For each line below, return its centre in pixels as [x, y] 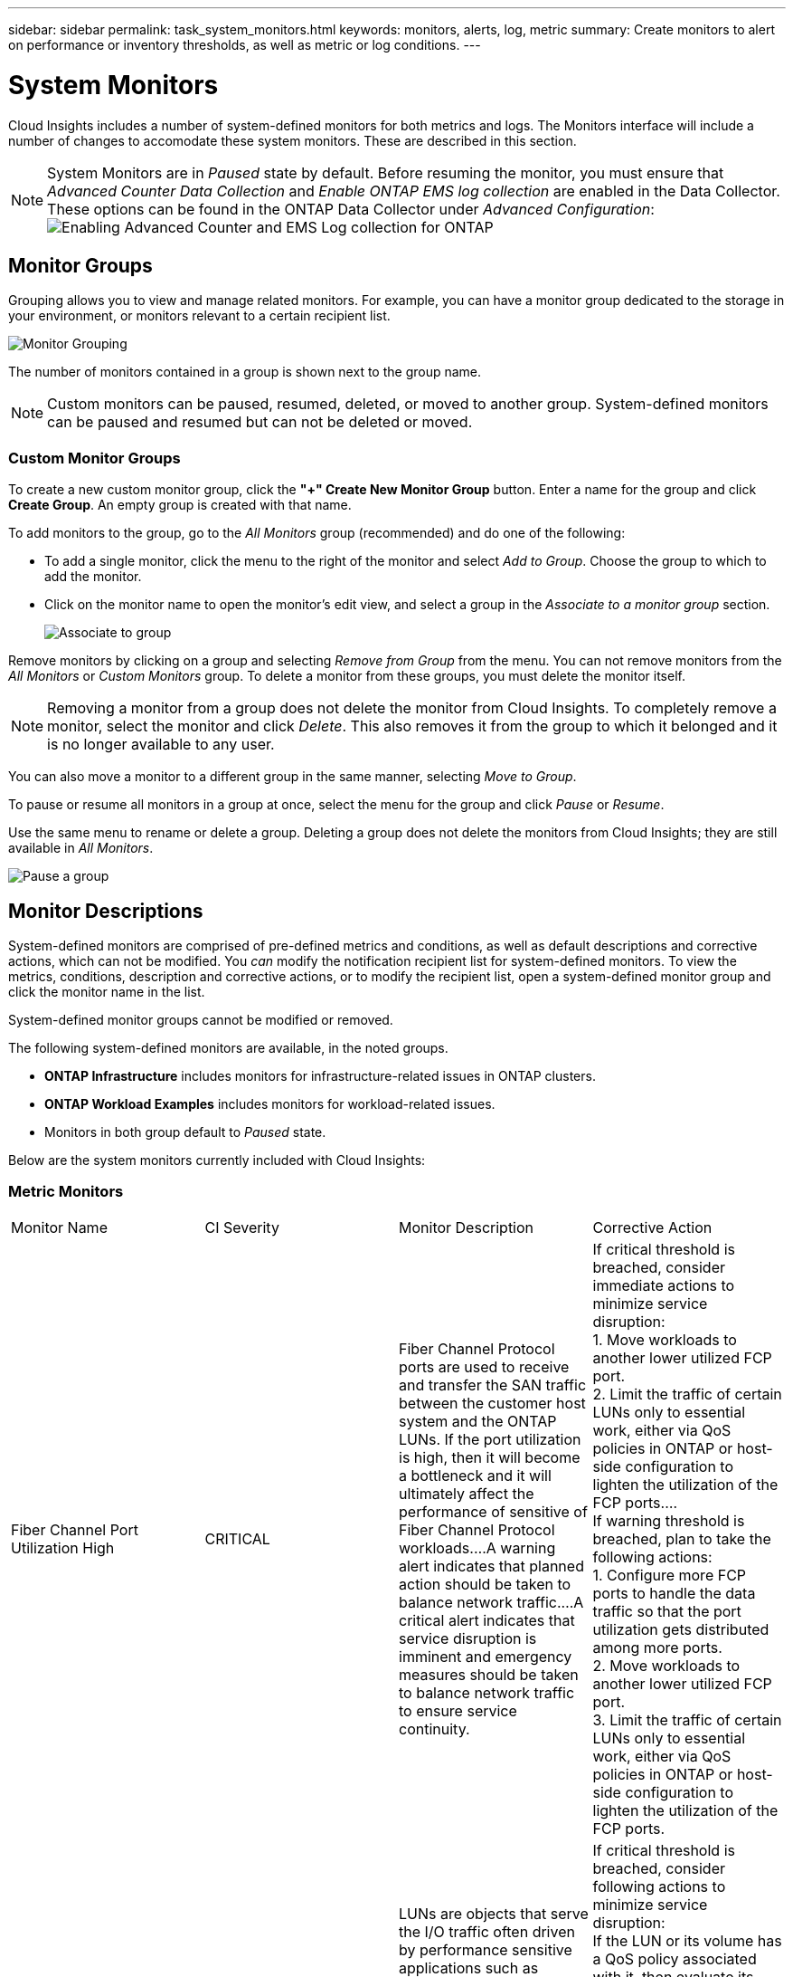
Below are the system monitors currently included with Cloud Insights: [217, 1160]
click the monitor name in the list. [107, 991]
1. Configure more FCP [670, 1575]
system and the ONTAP [478, 1421]
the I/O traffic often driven [487, 1931]
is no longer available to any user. [161, 745]
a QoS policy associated [675, 1958]
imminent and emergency [486, 1656]
